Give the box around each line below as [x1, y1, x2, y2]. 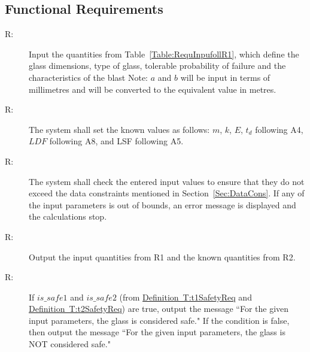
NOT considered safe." [29, 338, 111, 350]
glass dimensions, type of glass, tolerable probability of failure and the [29, 59, 286, 72]
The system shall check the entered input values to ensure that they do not [29, 175, 305, 187]
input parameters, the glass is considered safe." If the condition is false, [29, 314, 290, 326]
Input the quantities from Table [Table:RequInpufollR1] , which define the [29, 47, 299, 60]
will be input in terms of [180, 71, 271, 83]
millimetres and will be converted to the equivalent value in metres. [29, 83, 276, 95]
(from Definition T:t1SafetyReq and [119, 290, 252, 303]
